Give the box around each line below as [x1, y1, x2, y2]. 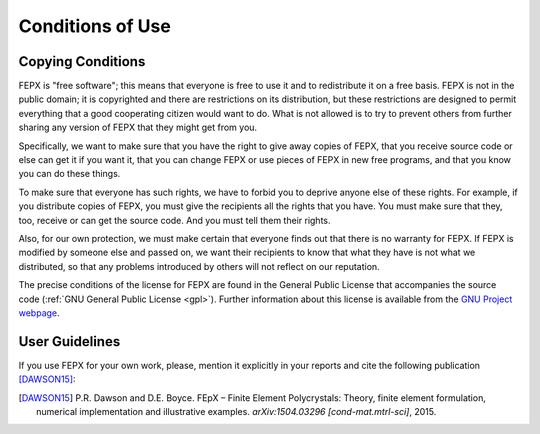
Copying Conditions [18, 53, 146, 70]
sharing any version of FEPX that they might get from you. [18, 121, 258, 134]
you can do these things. [18, 168, 121, 180]
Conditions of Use [18, 15, 172, 37]
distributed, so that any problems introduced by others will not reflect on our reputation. [18, 260, 380, 272]
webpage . [18, 306, 60, 319]
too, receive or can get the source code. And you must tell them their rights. [18, 214, 331, 226]
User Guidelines [18, 333, 121, 350]
